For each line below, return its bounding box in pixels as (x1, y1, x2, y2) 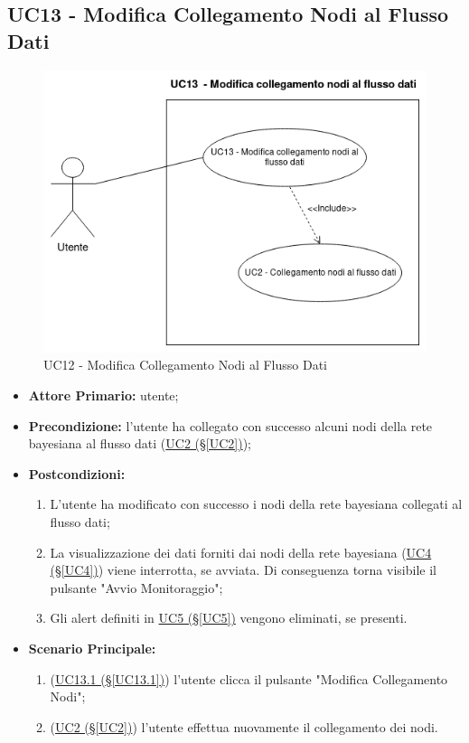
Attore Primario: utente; (28, 385, 179, 404)
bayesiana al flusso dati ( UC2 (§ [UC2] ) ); (28, 434, 252, 453)
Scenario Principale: (28, 638, 156, 657)
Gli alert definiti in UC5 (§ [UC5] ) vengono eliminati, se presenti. (50, 608, 408, 627)
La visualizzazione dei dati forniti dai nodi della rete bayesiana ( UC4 (50, 542, 432, 561)
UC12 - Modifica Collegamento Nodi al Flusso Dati (43, 355, 327, 374)
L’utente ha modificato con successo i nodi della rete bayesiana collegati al (50, 494, 463, 513)
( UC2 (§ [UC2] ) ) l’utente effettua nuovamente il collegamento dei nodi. (50, 717, 438, 736)
